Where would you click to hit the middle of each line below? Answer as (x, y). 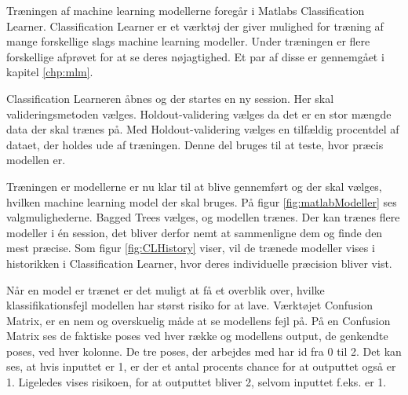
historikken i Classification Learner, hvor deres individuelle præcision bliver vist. (199, 263)
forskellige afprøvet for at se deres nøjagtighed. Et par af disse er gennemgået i (195, 56)
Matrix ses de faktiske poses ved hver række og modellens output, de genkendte (197, 336)
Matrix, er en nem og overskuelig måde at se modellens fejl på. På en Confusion (199, 320)
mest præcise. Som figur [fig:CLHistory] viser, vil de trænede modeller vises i (191, 248)
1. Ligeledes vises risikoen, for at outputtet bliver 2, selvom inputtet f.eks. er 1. (197, 382)
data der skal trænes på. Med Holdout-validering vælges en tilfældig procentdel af (203, 129)
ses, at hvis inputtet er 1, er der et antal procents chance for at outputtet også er (201, 366)
